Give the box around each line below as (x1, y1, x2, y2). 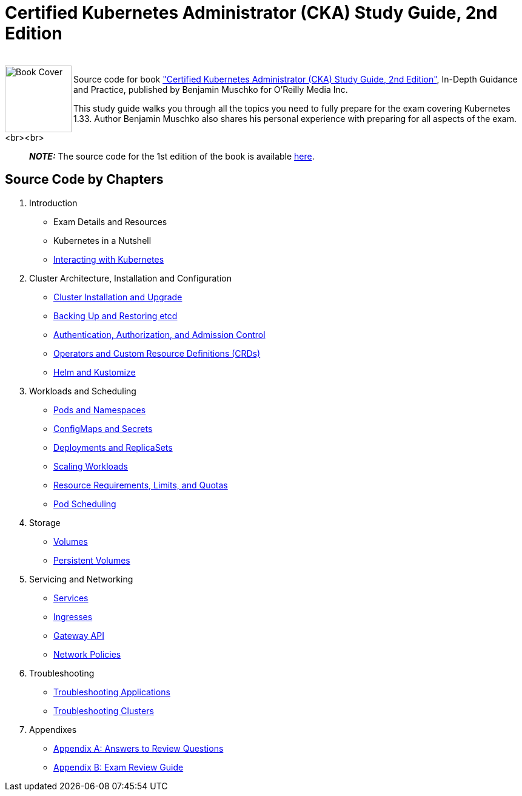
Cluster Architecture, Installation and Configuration (29, 272, 232, 283)
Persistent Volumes (53, 555, 130, 565)
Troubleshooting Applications (53, 686, 170, 697)
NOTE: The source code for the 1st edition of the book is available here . (29, 150, 315, 161)
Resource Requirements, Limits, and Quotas (53, 479, 228, 490)
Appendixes (29, 724, 77, 735)
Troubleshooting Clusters (53, 705, 154, 716)
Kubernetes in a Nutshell (53, 235, 152, 246)
